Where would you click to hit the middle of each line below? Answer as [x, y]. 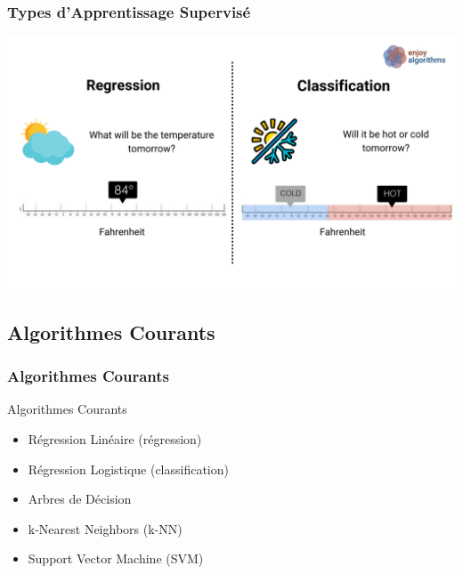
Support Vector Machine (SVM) [116, 558]
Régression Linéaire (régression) [115, 438]
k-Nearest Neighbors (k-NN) [105, 528]
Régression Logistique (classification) [128, 469]
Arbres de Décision [80, 499]
